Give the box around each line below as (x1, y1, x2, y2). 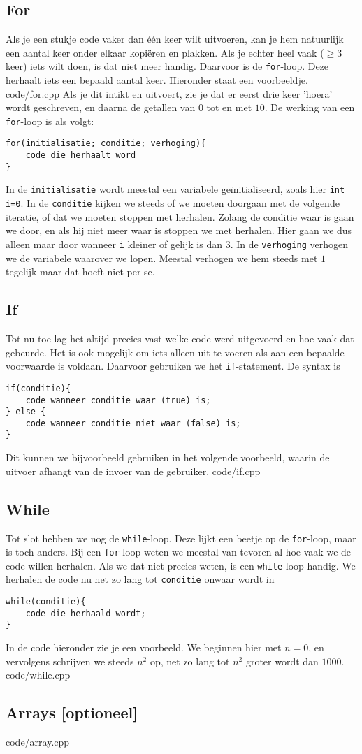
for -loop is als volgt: (6, 113, 94, 128)
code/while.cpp (6, 667, 71, 682)
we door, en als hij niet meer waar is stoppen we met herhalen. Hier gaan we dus (6, 223, 352, 238)
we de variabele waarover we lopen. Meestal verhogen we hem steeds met (6, 250, 318, 265)
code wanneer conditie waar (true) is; (25, 395, 211, 405)
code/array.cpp (6, 734, 70, 749)
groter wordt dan (245, 653, 319, 668)
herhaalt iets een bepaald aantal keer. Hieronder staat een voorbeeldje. (6, 73, 308, 87)
